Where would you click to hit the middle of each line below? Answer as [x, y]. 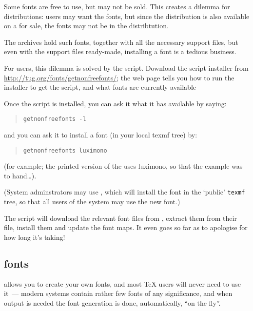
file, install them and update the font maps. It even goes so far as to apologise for [126, 227]
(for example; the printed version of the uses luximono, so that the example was [123, 166]
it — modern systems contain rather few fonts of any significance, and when [118, 293]
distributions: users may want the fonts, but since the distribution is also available [127, 16]
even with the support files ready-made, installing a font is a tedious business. [120, 51]
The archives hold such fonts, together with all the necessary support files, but [121, 42]
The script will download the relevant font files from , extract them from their [120, 218]
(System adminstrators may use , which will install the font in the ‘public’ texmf [125, 192]
